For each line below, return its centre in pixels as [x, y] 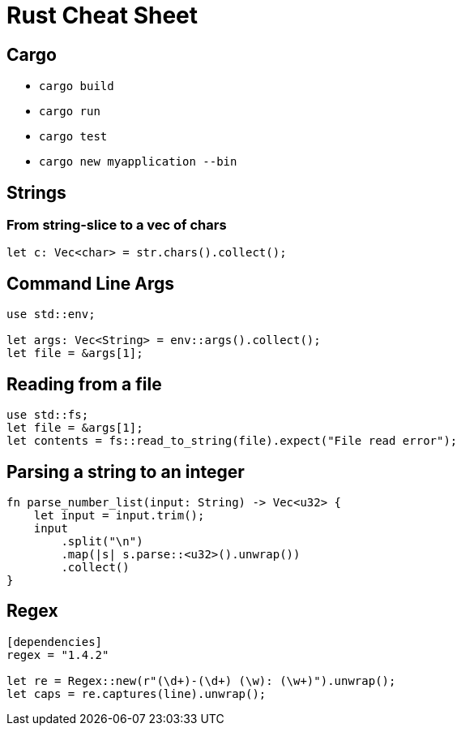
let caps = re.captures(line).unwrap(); [137, 693]
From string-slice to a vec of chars [117, 225]
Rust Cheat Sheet [102, 15]
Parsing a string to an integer [126, 471]
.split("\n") [102, 541]
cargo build [77, 86]
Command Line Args [91, 283]
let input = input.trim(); [119, 515]
